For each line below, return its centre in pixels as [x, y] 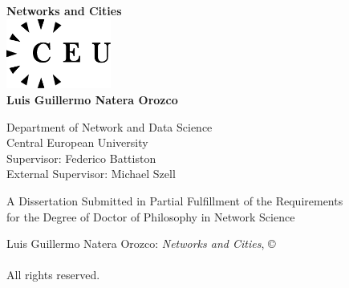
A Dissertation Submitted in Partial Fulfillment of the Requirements [175, 201]
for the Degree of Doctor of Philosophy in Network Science [151, 216]
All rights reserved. [53, 275]
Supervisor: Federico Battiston [81, 158]
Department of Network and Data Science [110, 126]
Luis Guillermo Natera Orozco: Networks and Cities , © [141, 243]
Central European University [77, 142]
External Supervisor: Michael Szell [91, 174]
